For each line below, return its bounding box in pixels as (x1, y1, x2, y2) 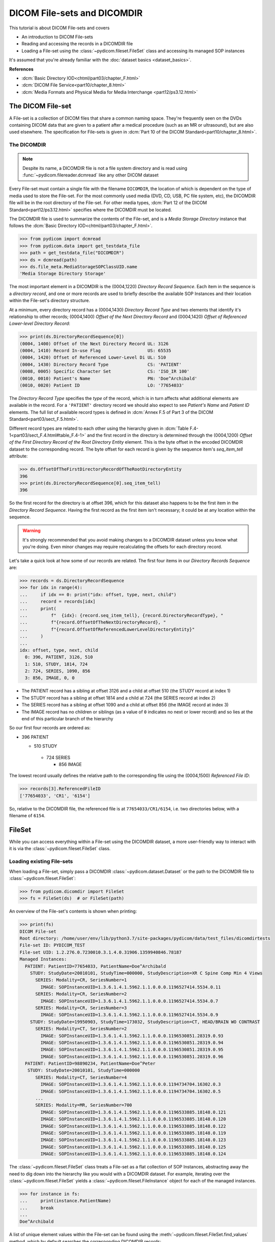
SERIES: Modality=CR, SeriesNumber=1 (35, 977, 127, 983)
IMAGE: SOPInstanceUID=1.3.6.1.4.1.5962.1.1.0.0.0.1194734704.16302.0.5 (40, 1088, 221, 1094)
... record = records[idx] (19, 599, 96, 605)
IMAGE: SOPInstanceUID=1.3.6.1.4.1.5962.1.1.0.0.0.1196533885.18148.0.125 (40, 1144, 226, 1150)
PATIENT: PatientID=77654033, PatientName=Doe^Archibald (25, 963, 166, 969)
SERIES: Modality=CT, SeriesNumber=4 (35, 1075, 127, 1080)
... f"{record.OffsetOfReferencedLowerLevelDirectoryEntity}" (19, 626, 195, 632)
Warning (22, 528, 41, 534)
